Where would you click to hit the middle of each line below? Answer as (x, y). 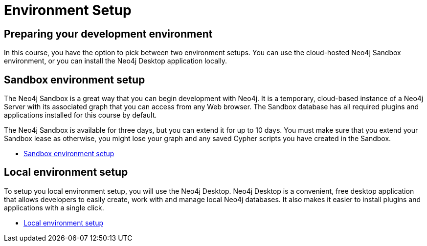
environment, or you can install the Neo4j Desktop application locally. (116, 61)
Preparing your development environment (108, 34)
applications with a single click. (54, 207)
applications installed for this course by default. (80, 115)
